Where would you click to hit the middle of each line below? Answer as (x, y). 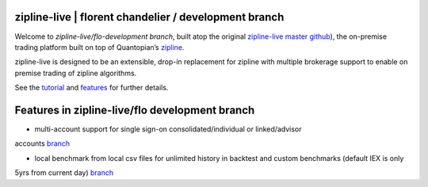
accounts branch (42, 143)
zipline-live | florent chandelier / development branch (149, 17)
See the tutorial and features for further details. (92, 88)
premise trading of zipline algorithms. (76, 73)
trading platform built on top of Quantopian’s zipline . (99, 47)
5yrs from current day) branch (64, 173)
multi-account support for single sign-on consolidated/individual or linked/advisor (168, 129)
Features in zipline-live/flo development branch (135, 110)
